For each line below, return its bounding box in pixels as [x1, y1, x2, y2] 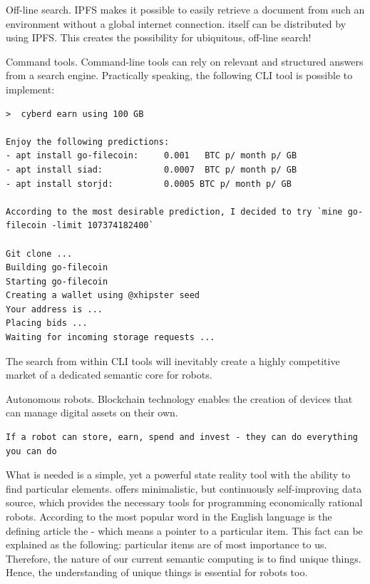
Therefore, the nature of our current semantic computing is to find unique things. [6, 550, 361, 565]
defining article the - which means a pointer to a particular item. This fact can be [6, 523, 363, 538]
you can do [6, 446, 57, 456]
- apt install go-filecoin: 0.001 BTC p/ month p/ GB [6, 150, 297, 161]
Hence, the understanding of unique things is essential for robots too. [6, 565, 308, 580]
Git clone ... [6, 248, 73, 259]
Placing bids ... [6, 318, 88, 329]
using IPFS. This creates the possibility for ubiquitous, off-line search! [6, 30, 312, 45]
